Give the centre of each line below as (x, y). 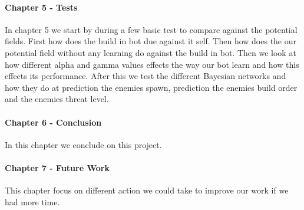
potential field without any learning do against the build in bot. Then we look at (151, 52)
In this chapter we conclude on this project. (83, 144)
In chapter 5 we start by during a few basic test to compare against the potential (151, 29)
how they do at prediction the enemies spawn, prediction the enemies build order (151, 87)
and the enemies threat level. (57, 99)
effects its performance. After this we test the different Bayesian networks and (146, 76)
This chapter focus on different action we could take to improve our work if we (147, 190)
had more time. (32, 201)
